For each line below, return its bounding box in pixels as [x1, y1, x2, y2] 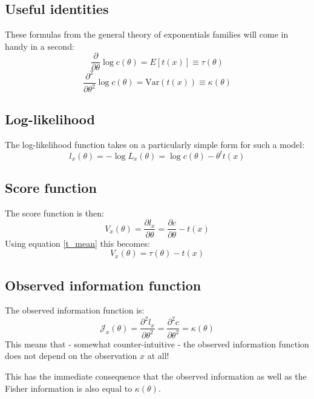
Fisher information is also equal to [5, 381, 132, 394]
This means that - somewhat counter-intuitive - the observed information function [5, 337, 309, 350]
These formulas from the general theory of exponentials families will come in [5, 28, 289, 41]
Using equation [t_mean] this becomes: [5, 236, 150, 249]
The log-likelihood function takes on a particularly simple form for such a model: [5, 138, 305, 150]
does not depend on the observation [5, 349, 137, 362]
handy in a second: [5, 39, 74, 52]
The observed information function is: [5, 304, 145, 317]
